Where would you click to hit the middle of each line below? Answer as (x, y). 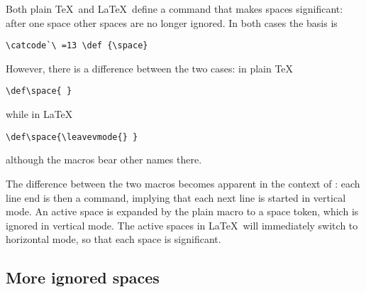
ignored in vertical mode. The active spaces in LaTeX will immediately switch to (182, 225)
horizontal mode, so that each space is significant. (113, 239)
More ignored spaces (83, 277)
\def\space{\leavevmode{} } (72, 137)
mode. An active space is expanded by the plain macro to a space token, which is (182, 211)
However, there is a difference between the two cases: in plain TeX (150, 68)
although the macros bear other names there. (104, 159)
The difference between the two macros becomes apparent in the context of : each (183, 183)
